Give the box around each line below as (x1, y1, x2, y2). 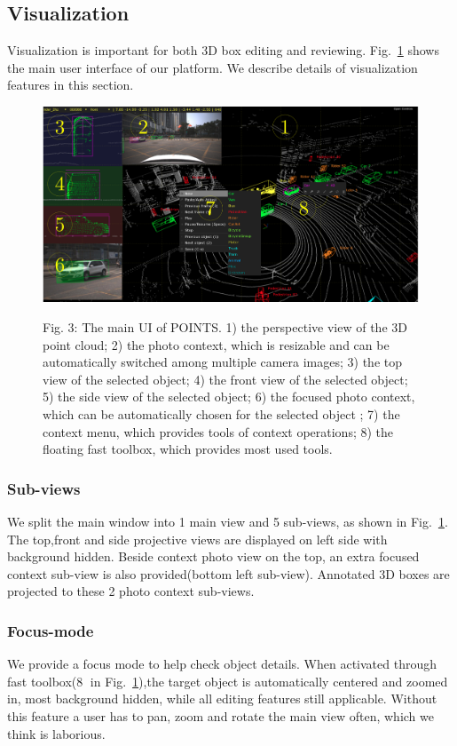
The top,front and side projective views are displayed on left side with (7, 529, 388, 548)
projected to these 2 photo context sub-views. (7, 582, 255, 600)
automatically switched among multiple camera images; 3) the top (43, 353, 402, 371)
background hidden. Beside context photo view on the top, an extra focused (7, 547, 420, 566)
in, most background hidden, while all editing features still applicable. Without (7, 689, 437, 708)
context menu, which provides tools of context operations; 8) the (43, 422, 394, 440)
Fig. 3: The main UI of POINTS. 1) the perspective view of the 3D (43, 318, 407, 337)
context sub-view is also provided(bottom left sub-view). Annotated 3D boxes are (7, 564, 450, 583)
